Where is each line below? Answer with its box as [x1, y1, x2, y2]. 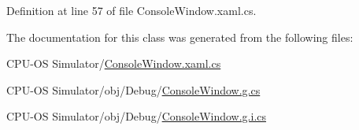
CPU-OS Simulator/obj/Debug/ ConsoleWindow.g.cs [6, 81, 261, 98]
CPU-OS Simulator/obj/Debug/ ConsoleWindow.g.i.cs [6, 108, 267, 124]
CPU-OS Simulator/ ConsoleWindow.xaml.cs [6, 55, 221, 72]
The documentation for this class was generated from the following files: [6, 28, 353, 45]
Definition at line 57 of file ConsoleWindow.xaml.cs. [6, 2, 257, 18]
